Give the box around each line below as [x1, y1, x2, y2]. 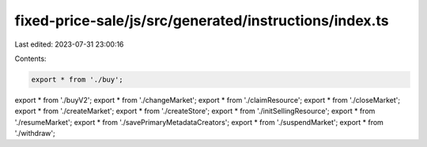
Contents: [14, 54, 47, 63]
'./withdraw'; [14, 129, 55, 138]
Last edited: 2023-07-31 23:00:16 [14, 40, 124, 49]
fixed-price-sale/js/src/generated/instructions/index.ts [14, 12, 389, 29]
